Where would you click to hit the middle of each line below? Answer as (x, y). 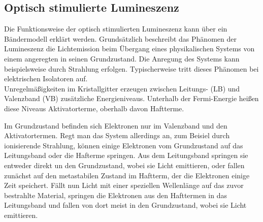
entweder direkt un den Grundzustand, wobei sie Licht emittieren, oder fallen (124, 165)
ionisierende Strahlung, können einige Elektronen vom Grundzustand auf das (124, 145)
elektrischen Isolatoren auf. (46, 78)
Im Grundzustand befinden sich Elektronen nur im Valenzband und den (116, 125)
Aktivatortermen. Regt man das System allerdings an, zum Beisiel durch (117, 135)
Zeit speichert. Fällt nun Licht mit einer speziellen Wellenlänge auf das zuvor (124, 185)
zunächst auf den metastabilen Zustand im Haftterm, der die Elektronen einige (127, 175)
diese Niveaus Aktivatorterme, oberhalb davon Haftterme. (94, 108)
